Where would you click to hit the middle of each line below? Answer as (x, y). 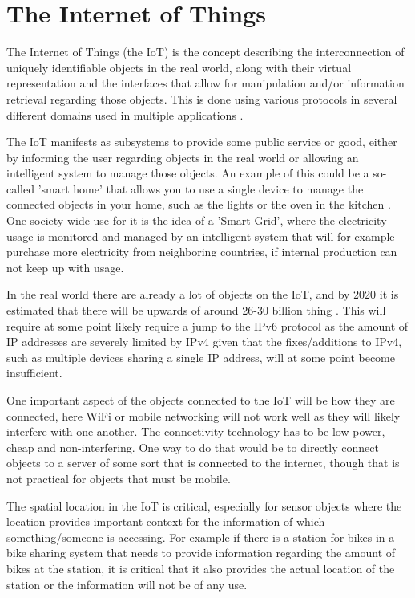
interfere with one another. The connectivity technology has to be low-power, (196, 431)
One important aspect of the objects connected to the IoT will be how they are (201, 400)
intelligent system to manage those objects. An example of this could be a (188, 173)
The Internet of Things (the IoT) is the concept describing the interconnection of (205, 52)
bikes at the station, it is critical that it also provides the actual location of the (201, 568)
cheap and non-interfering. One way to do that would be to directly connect (193, 447)
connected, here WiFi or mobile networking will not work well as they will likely (203, 415)
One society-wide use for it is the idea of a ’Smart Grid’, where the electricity (197, 220)
